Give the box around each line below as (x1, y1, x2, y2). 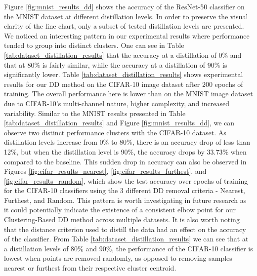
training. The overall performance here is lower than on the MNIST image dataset (4, 88, 253, 99)
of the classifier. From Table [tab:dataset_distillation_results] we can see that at (4, 234, 249, 244)
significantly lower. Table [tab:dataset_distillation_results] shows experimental (4, 69, 243, 79)
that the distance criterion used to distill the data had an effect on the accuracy (4, 224, 246, 234)
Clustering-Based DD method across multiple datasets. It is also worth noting (4, 214, 240, 225)
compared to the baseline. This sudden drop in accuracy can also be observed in (4, 156, 247, 166)
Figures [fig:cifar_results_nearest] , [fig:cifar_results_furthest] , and (4, 166, 207, 176)
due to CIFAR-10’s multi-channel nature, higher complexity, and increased (4, 98, 230, 108)
